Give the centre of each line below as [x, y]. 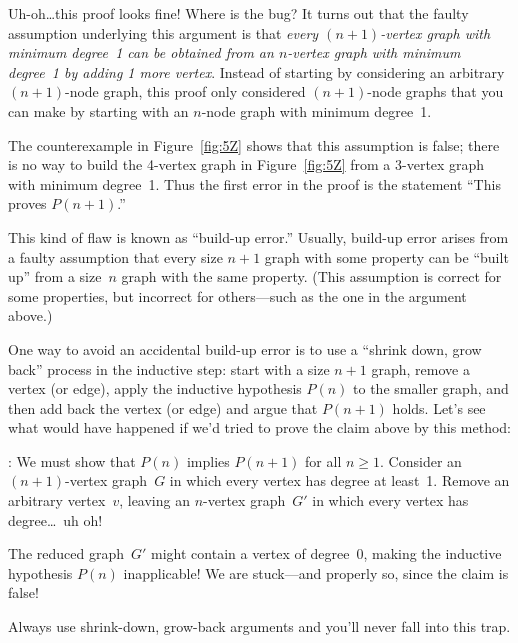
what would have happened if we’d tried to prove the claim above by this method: [259, 427]
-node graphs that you [435, 91]
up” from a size [55, 276]
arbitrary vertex [57, 500]
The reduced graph [66, 553]
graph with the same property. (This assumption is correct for [311, 276]
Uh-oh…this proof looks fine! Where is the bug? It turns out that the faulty [238, 13]
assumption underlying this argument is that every [163, 32]
